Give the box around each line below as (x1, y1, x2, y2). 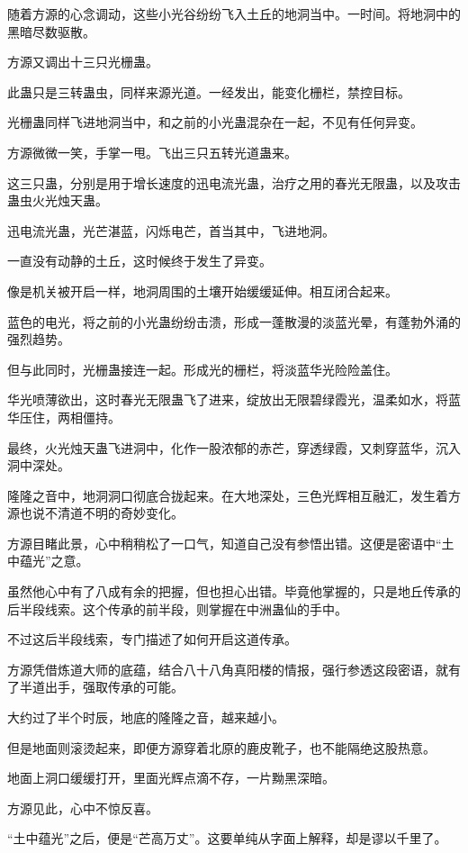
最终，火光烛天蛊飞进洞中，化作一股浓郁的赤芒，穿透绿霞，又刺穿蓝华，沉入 (7, 438, 461, 457)
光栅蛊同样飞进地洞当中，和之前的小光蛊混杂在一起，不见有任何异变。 (7, 113, 423, 132)
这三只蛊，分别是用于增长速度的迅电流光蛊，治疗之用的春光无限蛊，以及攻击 (7, 173, 461, 192)
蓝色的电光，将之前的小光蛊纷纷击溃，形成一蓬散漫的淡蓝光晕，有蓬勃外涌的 (7, 312, 461, 331)
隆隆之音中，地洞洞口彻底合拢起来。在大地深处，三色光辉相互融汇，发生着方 (7, 485, 461, 504)
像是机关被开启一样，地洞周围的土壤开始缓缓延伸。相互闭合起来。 (7, 281, 398, 300)
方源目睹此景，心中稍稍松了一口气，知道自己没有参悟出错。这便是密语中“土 (7, 533, 454, 552)
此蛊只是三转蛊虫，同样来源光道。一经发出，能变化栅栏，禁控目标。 (7, 82, 410, 101)
